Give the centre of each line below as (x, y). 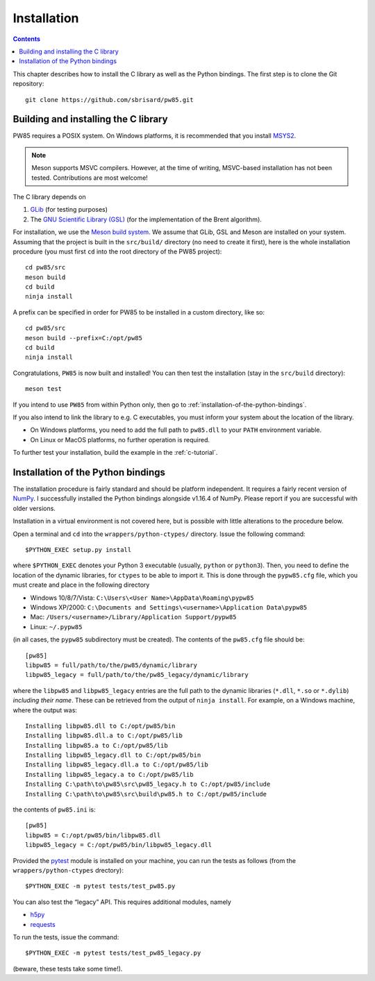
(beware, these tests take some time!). (68, 969)
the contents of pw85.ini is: (54, 810)
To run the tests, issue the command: (66, 937)
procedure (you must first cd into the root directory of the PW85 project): (117, 251)
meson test (44, 389)
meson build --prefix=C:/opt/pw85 (84, 338)
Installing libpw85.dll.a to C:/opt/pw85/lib (104, 736)
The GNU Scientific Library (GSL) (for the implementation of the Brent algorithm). (146, 219)
